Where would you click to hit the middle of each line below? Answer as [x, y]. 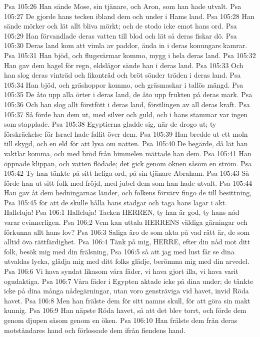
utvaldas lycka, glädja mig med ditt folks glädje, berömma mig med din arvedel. [127, 261]
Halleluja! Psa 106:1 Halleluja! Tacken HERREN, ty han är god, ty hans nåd [122, 212]
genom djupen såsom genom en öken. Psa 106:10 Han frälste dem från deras [121, 320]
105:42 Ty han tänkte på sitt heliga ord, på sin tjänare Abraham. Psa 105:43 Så [127, 173]
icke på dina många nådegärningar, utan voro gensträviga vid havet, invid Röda [126, 291]
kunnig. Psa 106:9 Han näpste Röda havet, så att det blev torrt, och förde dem [125, 310]
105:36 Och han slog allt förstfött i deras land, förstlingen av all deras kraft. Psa [127, 104]
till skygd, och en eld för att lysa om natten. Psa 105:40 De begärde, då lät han [126, 143]
